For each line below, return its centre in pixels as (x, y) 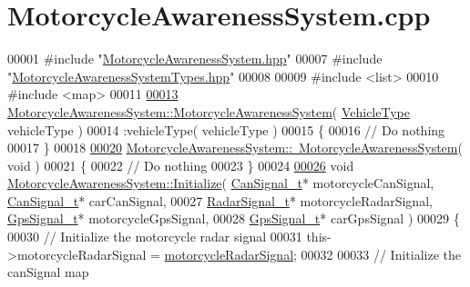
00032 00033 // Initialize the (381, 254)
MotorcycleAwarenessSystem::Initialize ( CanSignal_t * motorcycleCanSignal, (221, 183)
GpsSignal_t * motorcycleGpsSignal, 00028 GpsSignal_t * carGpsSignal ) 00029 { (234, 218)
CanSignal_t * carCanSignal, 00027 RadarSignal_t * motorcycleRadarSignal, (220, 200)
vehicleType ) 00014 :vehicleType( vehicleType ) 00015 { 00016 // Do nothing (226, 129)
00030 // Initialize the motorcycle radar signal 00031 (155, 237)
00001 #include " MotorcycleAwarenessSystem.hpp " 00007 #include (195, 59)
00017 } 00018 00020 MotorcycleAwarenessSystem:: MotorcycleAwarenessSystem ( (235, 148)
